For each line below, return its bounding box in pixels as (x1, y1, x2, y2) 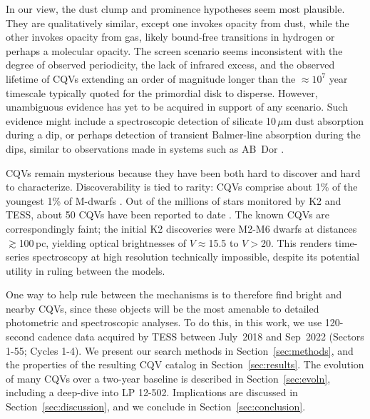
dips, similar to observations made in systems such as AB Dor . (6, 141, 284, 156)
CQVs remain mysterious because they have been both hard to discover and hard (6, 165, 361, 180)
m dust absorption (283, 113, 364, 128)
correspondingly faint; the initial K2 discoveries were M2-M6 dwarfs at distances (6, 221, 357, 236)
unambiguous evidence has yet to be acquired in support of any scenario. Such (6, 99, 348, 114)
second (6, 329, 35, 344)
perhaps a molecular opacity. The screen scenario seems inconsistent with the (6, 43, 343, 58)
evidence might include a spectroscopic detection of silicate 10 (6, 113, 277, 128)
